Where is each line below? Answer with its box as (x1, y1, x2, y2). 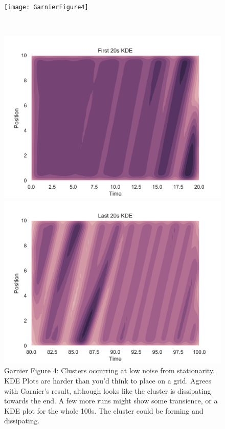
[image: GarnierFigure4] (4, 4, 88, 11)
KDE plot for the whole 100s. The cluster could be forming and (4, 405, 204, 416)
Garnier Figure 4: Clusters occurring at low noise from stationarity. (4, 365, 215, 376)
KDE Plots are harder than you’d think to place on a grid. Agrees (4, 375, 212, 386)
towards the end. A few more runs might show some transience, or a (4, 395, 218, 406)
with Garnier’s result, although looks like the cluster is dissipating (4, 385, 211, 396)
